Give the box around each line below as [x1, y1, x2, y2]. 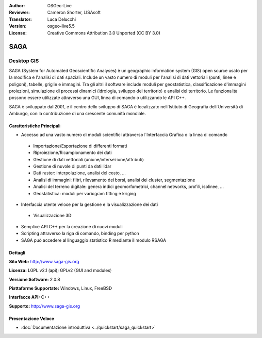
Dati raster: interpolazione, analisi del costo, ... [33, 170, 126, 176]
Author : [9, 3, 25, 8]
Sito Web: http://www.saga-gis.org [9, 258, 80, 264]
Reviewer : [9, 10, 30, 16]
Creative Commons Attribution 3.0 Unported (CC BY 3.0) [47, 30, 161, 36]
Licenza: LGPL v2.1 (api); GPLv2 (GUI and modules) [9, 268, 112, 273]
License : [9, 30, 27, 36]
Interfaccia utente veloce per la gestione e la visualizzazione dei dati [21, 202, 158, 207]
